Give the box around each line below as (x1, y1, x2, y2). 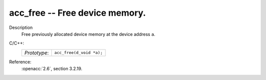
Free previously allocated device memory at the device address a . (21, 31, 156, 37)
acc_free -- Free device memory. (9, 7, 146, 18)
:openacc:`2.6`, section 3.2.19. (21, 66, 83, 72)
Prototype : (24, 49, 49, 56)
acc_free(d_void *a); (54, 50, 103, 55)
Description (9, 25, 33, 30)
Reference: (9, 59, 32, 65)
